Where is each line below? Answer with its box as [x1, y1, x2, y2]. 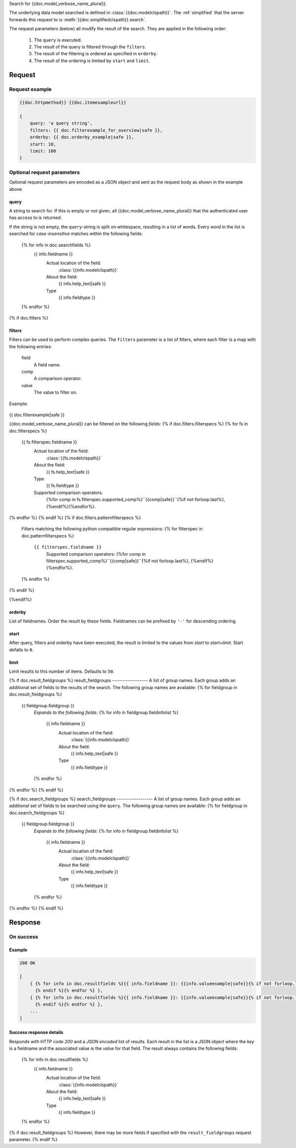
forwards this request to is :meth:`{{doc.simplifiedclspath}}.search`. [9, 16, 147, 22]
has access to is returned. [9, 215, 62, 221]
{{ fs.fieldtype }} [46, 483, 79, 489]
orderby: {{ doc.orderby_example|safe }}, [30, 134, 134, 140]
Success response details [9, 1029, 64, 1035]
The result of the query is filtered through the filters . [34, 43, 147, 49]
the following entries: [9, 343, 52, 349]
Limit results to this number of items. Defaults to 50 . [9, 668, 114, 674]
